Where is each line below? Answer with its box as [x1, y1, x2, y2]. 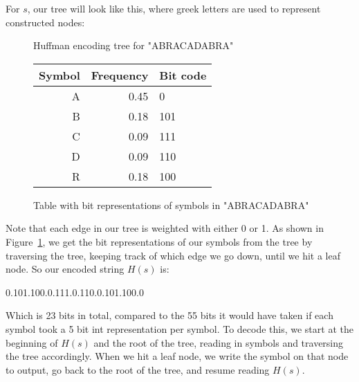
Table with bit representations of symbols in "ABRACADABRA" [33, 197, 309, 212]
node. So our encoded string [6, 262, 125, 276]
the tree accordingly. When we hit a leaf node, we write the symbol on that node [6, 349, 349, 363]
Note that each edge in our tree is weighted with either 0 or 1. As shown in [6, 221, 324, 235]
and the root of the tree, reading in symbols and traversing [93, 335, 344, 349]
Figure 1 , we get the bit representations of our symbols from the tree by [6, 234, 313, 248]
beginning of [6, 335, 58, 349]
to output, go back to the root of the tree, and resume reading [6, 362, 270, 376]
